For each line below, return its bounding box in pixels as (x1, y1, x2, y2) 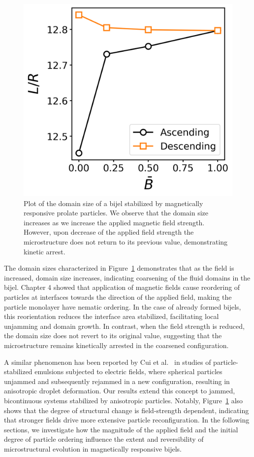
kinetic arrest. (24, 246, 65, 256)
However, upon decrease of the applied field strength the (24, 227, 194, 237)
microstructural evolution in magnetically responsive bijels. (4, 443, 182, 454)
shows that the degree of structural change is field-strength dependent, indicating (4, 405, 249, 415)
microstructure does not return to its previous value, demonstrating (24, 237, 228, 247)
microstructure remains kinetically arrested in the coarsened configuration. (4, 340, 229, 350)
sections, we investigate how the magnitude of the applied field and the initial (4, 424, 238, 434)
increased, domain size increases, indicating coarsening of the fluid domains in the (4, 272, 251, 282)
